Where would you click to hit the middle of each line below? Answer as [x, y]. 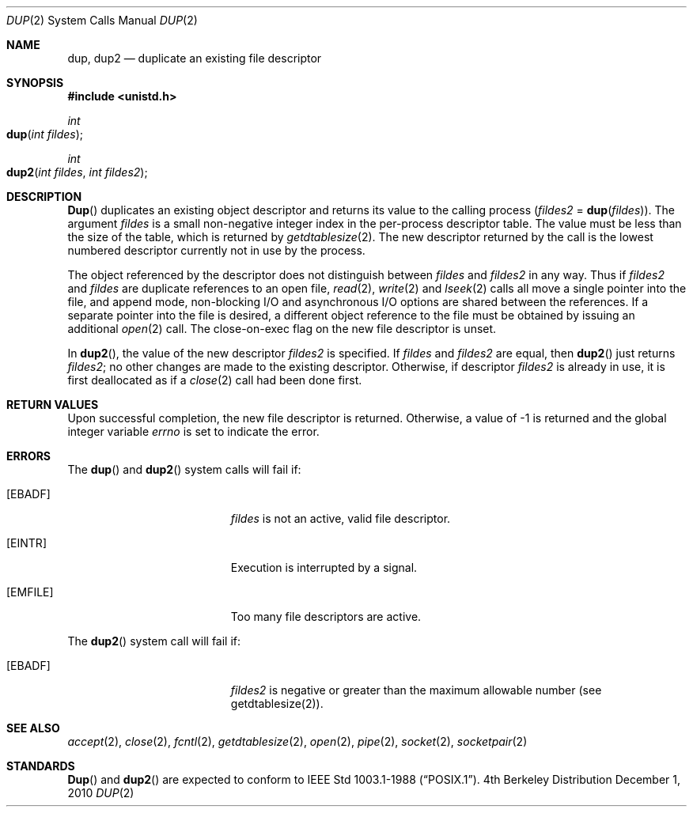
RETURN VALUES [53, 405]
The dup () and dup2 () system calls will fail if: [184, 469]
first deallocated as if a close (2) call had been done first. [215, 380]
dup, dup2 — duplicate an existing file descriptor [195, 58]
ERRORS [29, 456]
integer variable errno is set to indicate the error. [193, 431]
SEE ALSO [33, 728]
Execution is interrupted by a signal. [324, 567]
